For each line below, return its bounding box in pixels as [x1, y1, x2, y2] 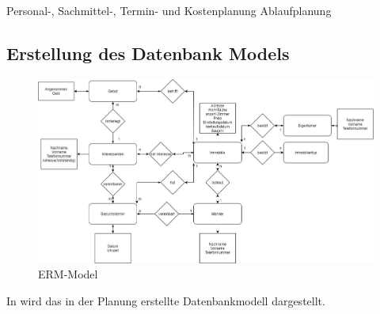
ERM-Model [38, 266, 98, 282]
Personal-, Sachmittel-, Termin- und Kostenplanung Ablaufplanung [6, 2, 332, 18]
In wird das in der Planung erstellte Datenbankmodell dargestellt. [6, 292, 325, 308]
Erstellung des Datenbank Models [6, 40, 290, 65]
